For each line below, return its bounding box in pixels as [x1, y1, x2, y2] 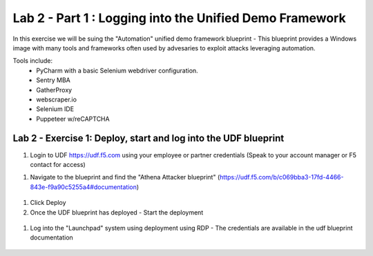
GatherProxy [36, 86, 73, 94]
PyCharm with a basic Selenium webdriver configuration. [36, 66, 198, 75]
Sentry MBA [36, 76, 70, 84]
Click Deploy [30, 199, 66, 207]
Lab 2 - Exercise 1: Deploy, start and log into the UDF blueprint [12, 132, 285, 144]
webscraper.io [36, 95, 77, 104]
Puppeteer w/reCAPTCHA [36, 115, 110, 123]
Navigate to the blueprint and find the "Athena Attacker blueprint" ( [30, 173, 220, 181]
